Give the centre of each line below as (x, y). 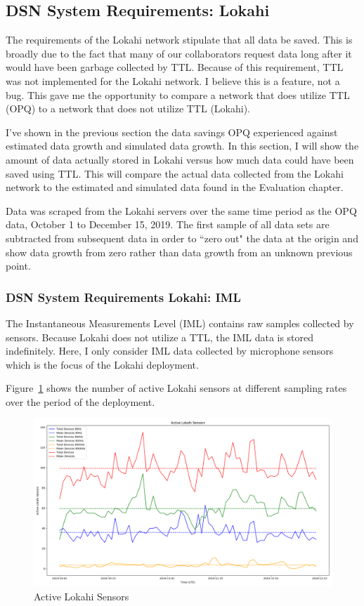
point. (18, 266)
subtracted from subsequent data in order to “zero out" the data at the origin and (182, 238)
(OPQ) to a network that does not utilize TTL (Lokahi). (128, 108)
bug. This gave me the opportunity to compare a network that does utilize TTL (178, 94)
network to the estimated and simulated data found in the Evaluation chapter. (175, 187)
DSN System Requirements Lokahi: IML (123, 297)
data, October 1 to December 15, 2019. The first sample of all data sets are (168, 224)
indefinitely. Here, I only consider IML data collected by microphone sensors (170, 351)
